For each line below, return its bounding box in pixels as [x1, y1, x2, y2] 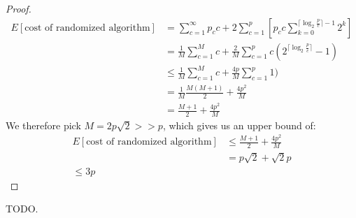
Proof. [6, 1, 31, 15]
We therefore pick [6, 117, 81, 132]
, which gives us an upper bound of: [162, 117, 316, 132]
